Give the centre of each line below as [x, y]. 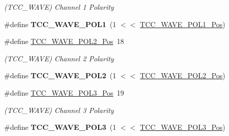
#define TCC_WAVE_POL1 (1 [60, 24]
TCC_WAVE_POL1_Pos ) [182, 24]
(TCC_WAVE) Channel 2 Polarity [59, 58]
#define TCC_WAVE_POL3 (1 [60, 127]
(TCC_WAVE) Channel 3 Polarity [59, 110]
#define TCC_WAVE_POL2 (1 [60, 75]
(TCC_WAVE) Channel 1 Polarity [59, 7]
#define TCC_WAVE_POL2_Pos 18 [64, 41]
